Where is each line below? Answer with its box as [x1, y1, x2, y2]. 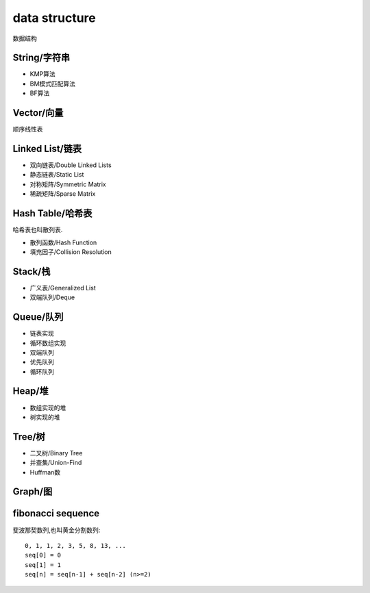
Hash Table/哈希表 [12, 207, 92, 219]
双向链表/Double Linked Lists [29, 161, 112, 169]
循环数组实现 [29, 339, 66, 347]
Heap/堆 [12, 386, 49, 397]
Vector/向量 [12, 107, 64, 119]
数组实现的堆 [29, 403, 66, 412]
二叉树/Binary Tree [29, 449, 83, 457]
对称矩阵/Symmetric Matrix [29, 180, 106, 188]
